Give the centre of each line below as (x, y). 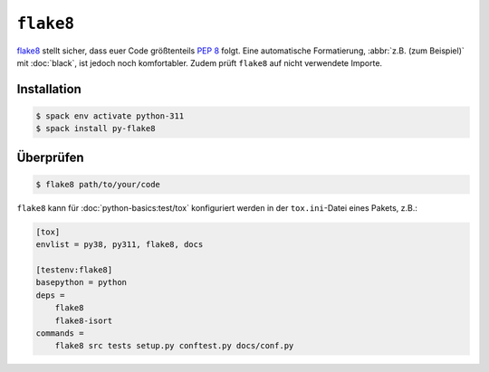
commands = (60, 334)
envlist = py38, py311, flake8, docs (120, 245)
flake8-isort (84, 320)
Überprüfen (51, 157)
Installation (49, 89)
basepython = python (81, 282)
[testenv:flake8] (74, 270)
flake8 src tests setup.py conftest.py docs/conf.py (174, 346)
